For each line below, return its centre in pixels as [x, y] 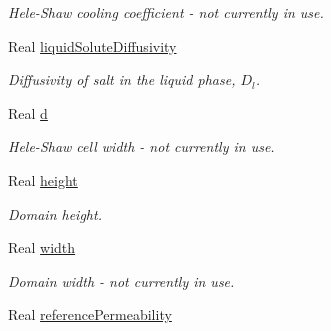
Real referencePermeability [90, 314]
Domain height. [55, 213]
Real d [28, 112]
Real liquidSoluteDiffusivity [92, 45]
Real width [42, 247]
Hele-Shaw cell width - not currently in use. [141, 146]
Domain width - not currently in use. [121, 280]
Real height [43, 179]
